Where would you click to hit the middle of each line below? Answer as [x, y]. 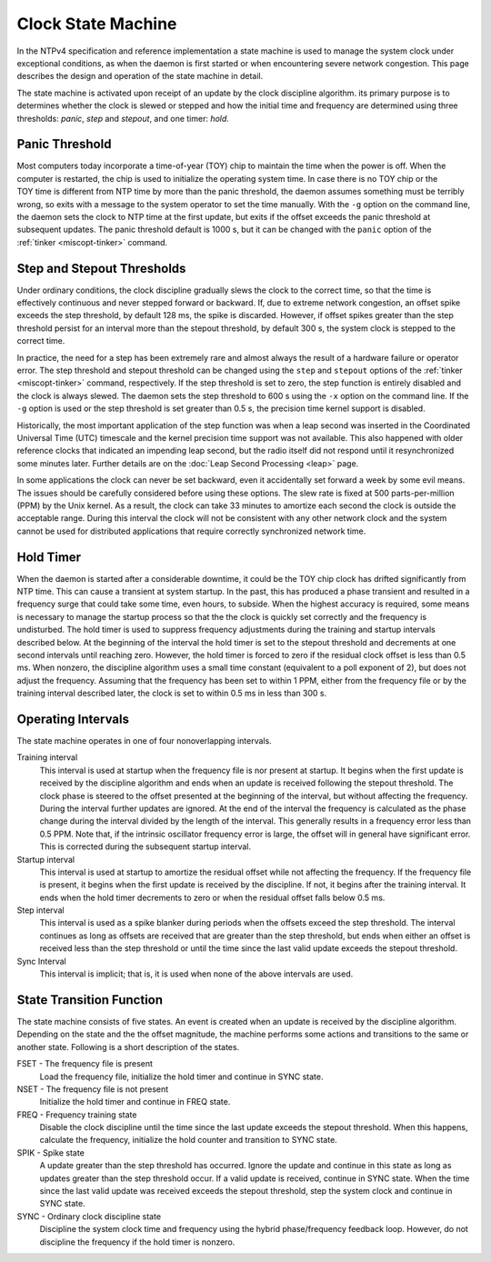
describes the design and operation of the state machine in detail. [140, 76]
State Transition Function [90, 1000]
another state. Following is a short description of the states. [128, 1047]
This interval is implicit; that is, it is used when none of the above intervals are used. [196, 974]
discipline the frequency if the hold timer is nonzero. [137, 1242]
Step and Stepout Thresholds [101, 268]
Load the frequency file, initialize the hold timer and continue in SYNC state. [181, 1077]
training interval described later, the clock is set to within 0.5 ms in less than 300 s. [172, 693]
